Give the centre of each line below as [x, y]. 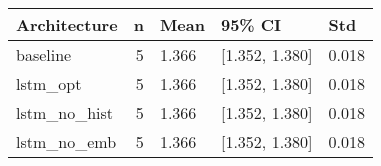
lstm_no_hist [65, 112]
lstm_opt [49, 83]
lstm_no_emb [66, 141]
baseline [44, 54]
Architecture [67, 24]
